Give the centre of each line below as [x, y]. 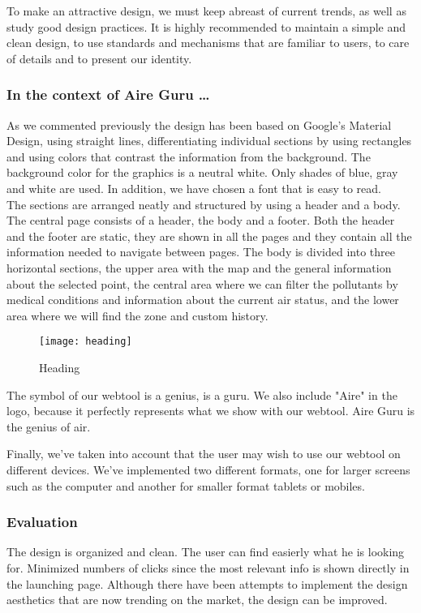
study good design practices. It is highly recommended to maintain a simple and [206, 26]
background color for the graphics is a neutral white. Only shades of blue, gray [202, 172]
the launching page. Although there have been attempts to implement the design [207, 583]
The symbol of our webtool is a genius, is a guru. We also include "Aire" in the [202, 394]
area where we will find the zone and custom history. [137, 315]
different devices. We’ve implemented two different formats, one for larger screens [208, 469]
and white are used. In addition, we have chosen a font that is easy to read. [194, 188]
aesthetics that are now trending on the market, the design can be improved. [197, 600]
